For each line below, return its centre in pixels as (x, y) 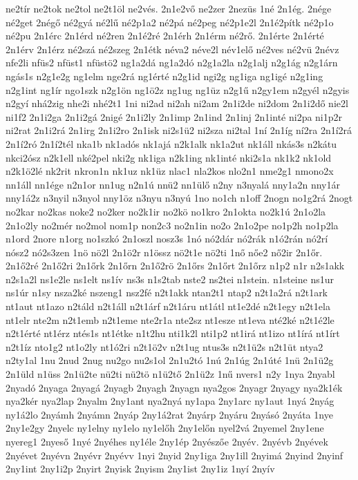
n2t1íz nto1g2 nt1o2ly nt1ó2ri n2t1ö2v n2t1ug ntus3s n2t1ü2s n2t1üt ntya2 (164, 346)
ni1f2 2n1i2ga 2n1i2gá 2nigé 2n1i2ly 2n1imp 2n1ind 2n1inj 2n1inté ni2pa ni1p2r (174, 116)
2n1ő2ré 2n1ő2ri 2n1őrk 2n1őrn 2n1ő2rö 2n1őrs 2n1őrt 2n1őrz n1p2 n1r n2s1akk (175, 266)
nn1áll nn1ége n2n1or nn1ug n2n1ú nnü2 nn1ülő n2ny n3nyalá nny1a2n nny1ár (173, 184)
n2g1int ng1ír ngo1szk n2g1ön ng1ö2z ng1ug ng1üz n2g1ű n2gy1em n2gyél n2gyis (178, 89)
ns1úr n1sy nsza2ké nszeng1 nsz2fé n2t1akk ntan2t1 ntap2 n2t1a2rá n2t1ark (167, 292)
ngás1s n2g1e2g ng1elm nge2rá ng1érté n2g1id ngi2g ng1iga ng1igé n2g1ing (164, 76)
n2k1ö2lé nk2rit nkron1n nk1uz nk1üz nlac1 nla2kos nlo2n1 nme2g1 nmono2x (170, 171)
